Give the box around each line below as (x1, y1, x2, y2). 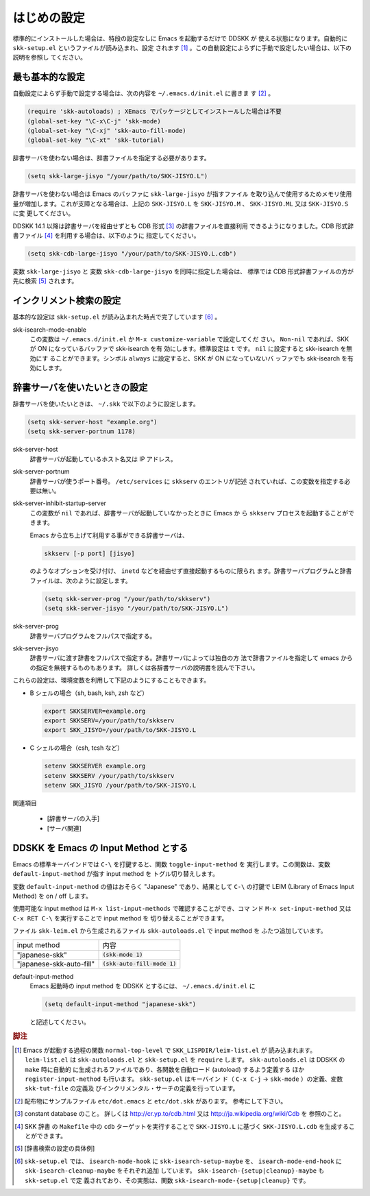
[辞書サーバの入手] (47, 814, 100, 822)
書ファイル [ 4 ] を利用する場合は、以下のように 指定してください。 (12, 231, 200, 239)
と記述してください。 (29, 1018, 90, 1026)
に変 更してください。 (12, 209, 75, 217)
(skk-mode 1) (102, 951, 143, 958)
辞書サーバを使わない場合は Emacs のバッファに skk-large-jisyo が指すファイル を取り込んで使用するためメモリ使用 (12, 190, 352, 198)
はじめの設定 (12, 10, 86, 25)
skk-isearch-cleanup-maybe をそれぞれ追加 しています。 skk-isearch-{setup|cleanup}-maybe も (25, 1167, 325, 1175)
